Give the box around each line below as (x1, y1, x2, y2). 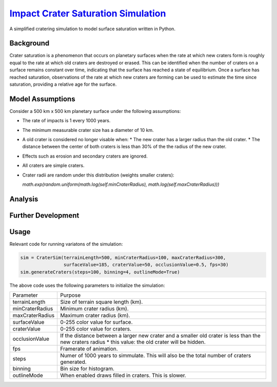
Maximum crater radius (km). (60, 312, 130, 319)
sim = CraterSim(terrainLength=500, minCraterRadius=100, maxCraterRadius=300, (20, 255, 226, 260)
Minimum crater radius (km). (60, 305, 129, 313)
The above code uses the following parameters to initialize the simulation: (9, 282, 165, 288)
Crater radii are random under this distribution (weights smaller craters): (22, 172, 174, 178)
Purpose (60, 292, 81, 299)
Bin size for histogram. (60, 365, 115, 372)
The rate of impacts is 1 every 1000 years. (22, 118, 111, 124)
